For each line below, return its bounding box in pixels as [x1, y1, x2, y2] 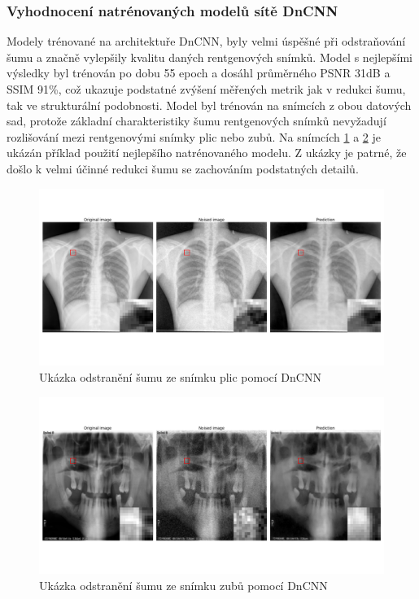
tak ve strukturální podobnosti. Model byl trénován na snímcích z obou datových [7, 96, 412, 113]
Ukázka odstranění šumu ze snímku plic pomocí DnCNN [39, 368, 321, 385]
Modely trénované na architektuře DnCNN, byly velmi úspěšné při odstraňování [7, 33, 406, 50]
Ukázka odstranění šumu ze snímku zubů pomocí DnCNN [39, 576, 328, 593]
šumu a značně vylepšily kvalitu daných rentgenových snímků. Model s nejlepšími [7, 48, 412, 65]
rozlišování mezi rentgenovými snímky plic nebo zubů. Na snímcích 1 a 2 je [7, 128, 381, 145]
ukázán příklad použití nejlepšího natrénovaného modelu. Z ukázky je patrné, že [7, 144, 407, 161]
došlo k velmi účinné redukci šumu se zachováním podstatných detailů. [7, 160, 359, 177]
